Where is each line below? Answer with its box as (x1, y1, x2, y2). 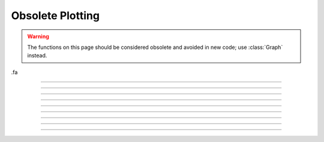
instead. (27, 52, 47, 59)
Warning (27, 33, 49, 40)
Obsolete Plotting (11, 9, 100, 22)
